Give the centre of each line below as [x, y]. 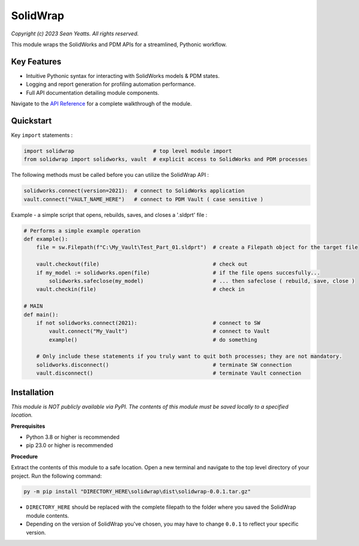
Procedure [25, 456]
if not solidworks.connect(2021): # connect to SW [148, 323]
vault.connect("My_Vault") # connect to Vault [159, 331]
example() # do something [153, 340]
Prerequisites [28, 426]
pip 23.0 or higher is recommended [69, 445]
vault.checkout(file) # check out [142, 264]
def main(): [41, 314]
